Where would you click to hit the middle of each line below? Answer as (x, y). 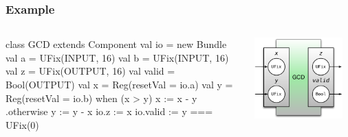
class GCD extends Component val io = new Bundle (116, 44)
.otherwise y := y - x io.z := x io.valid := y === (109, 111)
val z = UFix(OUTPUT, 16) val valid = (90, 71)
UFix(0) (22, 124)
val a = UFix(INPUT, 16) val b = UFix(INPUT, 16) (117, 57)
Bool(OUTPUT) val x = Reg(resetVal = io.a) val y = (119, 84)
